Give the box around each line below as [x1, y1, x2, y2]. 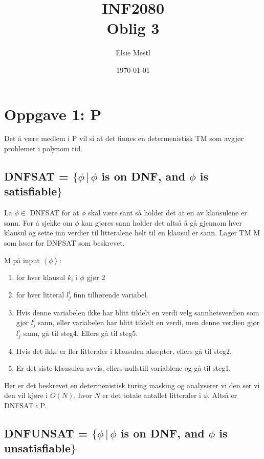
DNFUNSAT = [4, 425, 88, 441]
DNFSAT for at [30, 207, 79, 218]
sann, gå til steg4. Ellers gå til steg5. [23, 327, 138, 338]
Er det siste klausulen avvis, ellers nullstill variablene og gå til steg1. [16, 363, 231, 373]
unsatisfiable [4, 440, 71, 456]
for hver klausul [16, 272, 65, 283]
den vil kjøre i [4, 390, 48, 401]
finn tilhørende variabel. [73, 289, 148, 300]
